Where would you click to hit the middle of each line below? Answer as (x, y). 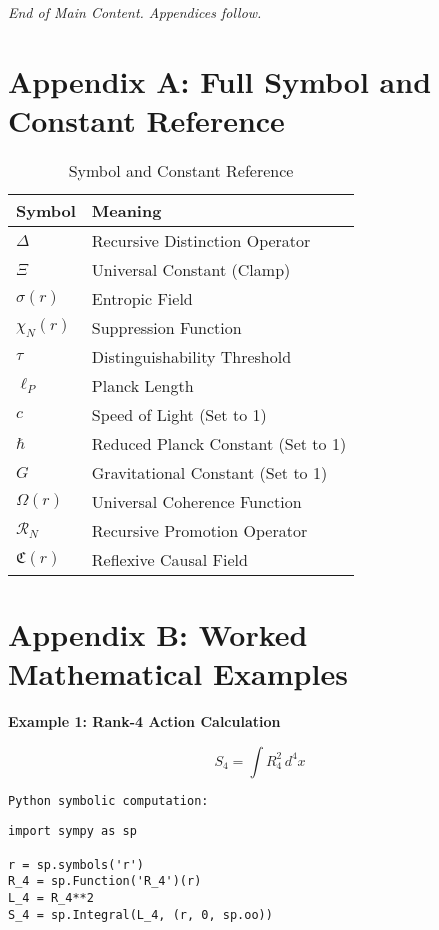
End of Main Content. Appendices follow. (135, 12)
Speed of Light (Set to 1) (179, 414)
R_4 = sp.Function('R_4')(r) (105, 881)
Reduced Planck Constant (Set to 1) (219, 443)
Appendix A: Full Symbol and (220, 80)
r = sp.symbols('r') (76, 864)
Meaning (126, 210)
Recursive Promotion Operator (199, 530)
